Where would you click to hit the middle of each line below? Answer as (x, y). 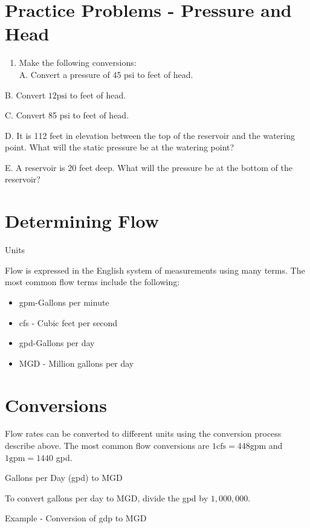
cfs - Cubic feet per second (68, 322)
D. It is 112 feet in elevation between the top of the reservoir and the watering (150, 135)
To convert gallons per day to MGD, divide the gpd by (107, 497)
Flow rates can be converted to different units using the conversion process (143, 433)
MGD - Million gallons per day (76, 363)
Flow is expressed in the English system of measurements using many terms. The (155, 270)
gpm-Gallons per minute (64, 302)
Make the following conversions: (78, 63)
